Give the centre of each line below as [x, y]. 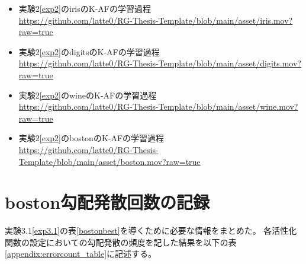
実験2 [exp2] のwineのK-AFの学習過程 [88, 95]
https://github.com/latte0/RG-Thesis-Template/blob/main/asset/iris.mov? [156, 20]
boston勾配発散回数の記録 [107, 202]
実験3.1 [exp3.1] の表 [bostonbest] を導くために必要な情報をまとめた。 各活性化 [151, 230]
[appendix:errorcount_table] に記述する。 [81, 254]
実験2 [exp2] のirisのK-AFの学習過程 [85, 8]
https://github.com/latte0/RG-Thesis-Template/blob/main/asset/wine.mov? [158, 106]
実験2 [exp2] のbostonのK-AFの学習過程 [91, 138]
